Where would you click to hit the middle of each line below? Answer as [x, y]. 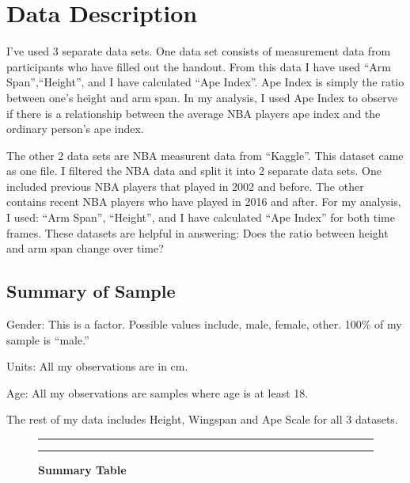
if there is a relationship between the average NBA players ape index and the [194, 113]
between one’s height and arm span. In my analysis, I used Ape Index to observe [202, 97]
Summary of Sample [91, 291]
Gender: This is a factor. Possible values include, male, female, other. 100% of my [204, 324]
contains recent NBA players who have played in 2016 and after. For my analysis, [204, 202]
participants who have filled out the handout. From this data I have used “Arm [199, 66]
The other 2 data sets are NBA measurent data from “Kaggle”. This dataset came [205, 155]
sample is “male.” [48, 339]
